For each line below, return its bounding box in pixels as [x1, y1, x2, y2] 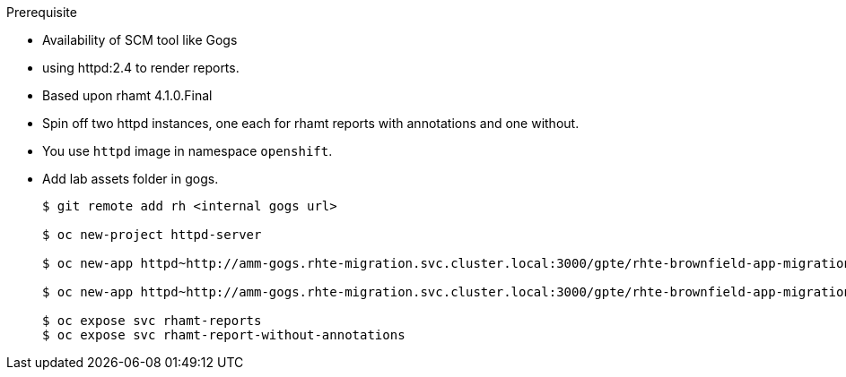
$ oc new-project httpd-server [42, 227, 262, 242]
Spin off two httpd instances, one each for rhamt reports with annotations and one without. [42, 116, 580, 131]
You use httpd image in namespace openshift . [42, 143, 333, 159]
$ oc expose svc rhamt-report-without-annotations [42, 328, 406, 342]
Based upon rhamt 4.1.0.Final [42, 88, 213, 103]
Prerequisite [6, 4, 77, 20]
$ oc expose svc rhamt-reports [42, 313, 262, 328]
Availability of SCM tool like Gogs [42, 32, 238, 47]
